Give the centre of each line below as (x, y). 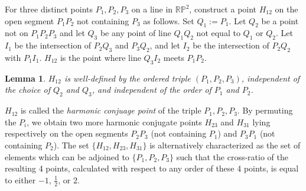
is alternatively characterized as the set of (225, 145)
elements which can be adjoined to (67, 156)
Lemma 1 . (25, 78)
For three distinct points (49, 9)
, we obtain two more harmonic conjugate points (114, 122)
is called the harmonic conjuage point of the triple (111, 110)
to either (20, 179)
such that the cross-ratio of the (232, 156)
